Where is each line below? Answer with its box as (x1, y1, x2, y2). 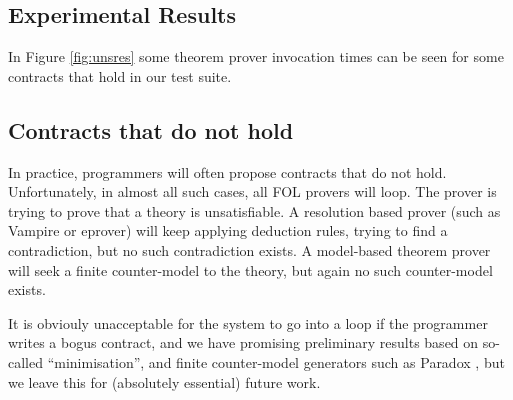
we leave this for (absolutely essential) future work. (8, 371, 321, 392)
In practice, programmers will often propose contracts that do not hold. (8, 161, 447, 182)
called (8, 351, 43, 372)
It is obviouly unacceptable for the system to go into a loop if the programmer (8, 312, 488, 333)
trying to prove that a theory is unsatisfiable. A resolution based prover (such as (8, 200, 501, 221)
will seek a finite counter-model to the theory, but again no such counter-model (8, 259, 493, 280)
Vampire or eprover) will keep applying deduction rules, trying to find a (8, 220, 448, 241)
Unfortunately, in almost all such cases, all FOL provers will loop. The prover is (8, 181, 497, 202)
